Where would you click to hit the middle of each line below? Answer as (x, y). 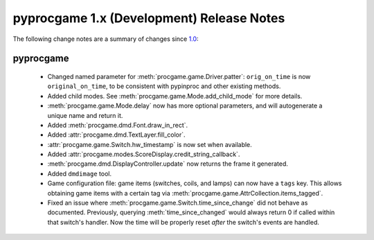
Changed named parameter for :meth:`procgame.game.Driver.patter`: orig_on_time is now (179, 76)
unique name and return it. (85, 115)
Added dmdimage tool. (80, 173)
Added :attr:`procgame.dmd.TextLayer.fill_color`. (117, 135)
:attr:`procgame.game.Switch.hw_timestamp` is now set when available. (150, 144)
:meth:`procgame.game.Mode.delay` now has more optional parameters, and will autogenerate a (185, 106)
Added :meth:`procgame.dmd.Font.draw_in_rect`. (118, 125)
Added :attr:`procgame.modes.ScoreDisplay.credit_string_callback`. (144, 154)
